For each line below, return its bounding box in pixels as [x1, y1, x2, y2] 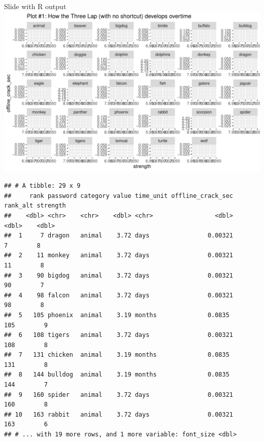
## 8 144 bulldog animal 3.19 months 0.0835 [4, 371, 229, 379]
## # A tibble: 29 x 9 [4, 182, 81, 190]
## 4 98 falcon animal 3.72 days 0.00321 [4, 291, 234, 299]
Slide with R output [4, 1, 67, 11]
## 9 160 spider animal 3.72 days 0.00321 [4, 391, 234, 398]
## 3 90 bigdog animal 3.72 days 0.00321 [4, 271, 234, 279]
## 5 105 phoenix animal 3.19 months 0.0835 [4, 311, 229, 319]
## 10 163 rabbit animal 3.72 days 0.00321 [4, 411, 234, 418]
